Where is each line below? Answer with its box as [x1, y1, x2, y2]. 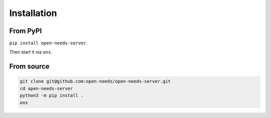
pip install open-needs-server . [9, 40, 88, 46]
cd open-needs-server [20, 85, 73, 91]
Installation [9, 8, 57, 19]
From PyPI [9, 27, 42, 35]
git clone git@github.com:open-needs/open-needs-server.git [20, 78, 171, 84]
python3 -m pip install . [20, 93, 84, 98]
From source [9, 62, 50, 71]
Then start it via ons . [9, 49, 52, 55]
